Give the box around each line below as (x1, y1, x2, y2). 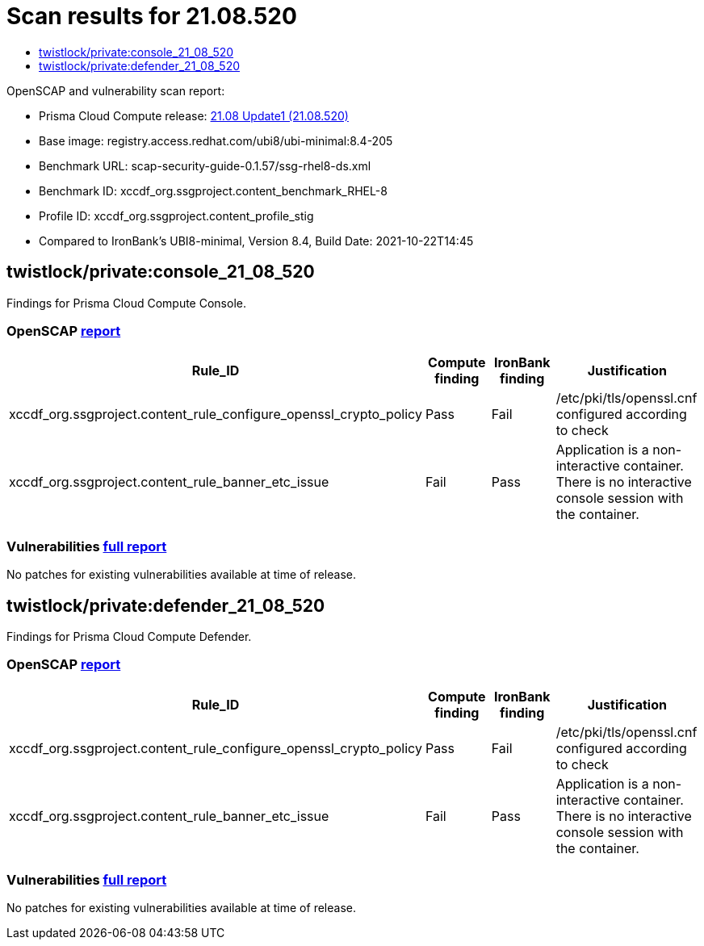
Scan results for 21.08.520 (6, 2, 297, 30)
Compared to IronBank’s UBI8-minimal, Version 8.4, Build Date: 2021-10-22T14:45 (39, 233, 474, 248)
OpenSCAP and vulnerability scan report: (6, 83, 225, 98)
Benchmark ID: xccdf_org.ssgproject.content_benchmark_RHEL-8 (39, 183, 388, 198)
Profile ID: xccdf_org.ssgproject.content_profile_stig (39, 208, 314, 223)
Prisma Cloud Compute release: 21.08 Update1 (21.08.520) (39, 108, 349, 123)
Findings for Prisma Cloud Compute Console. (6, 295, 246, 310)
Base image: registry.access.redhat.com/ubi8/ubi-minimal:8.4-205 (39, 133, 393, 148)
